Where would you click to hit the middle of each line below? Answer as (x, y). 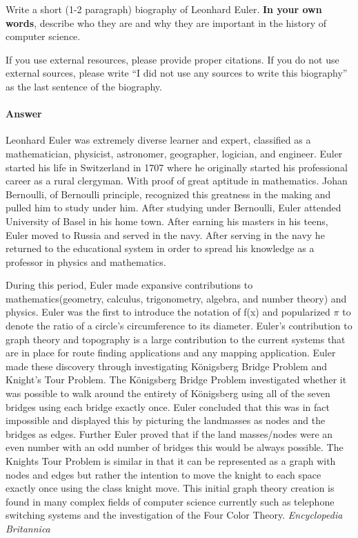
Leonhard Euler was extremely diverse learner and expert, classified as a (158, 140)
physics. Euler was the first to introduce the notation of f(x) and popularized (168, 312)
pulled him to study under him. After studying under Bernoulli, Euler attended (173, 208)
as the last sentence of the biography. (84, 86)
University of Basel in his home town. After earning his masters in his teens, (167, 221)
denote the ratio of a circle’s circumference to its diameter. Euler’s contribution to (179, 326)
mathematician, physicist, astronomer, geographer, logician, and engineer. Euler (174, 153)
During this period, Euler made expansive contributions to (129, 285)
